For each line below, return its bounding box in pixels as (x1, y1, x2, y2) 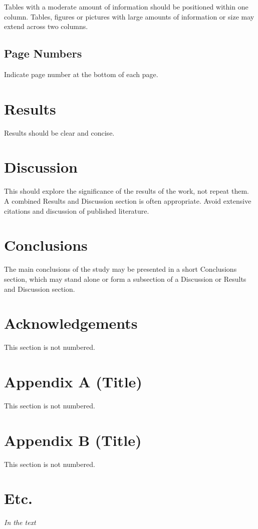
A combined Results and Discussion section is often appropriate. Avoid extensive (4, 196, 251, 206)
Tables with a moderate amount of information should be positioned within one (4, 2, 248, 12)
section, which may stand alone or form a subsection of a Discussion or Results (4, 273, 246, 284)
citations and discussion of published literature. (4, 205, 149, 216)
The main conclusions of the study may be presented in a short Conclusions (4, 264, 237, 274)
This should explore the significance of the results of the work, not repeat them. (4, 186, 249, 196)
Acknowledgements (4, 313, 138, 333)
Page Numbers (4, 46, 82, 61)
